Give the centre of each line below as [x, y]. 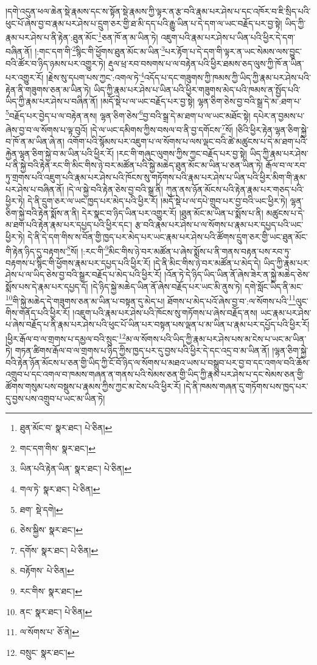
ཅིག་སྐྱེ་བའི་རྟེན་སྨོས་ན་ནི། [42, 212]
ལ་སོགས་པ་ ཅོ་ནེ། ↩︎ [49, 632]
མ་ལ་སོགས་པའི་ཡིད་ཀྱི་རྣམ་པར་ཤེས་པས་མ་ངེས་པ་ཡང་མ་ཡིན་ [216, 338]
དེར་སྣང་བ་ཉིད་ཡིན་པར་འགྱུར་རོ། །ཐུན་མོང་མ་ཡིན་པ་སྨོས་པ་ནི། [172, 212]
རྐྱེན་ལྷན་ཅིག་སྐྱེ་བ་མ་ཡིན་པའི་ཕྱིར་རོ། [60, 153]
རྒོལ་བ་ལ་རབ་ [286, 165]
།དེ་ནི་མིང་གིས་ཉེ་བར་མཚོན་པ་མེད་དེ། [207, 262]
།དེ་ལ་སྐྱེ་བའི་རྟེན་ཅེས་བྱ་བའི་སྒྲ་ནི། [115, 189]
